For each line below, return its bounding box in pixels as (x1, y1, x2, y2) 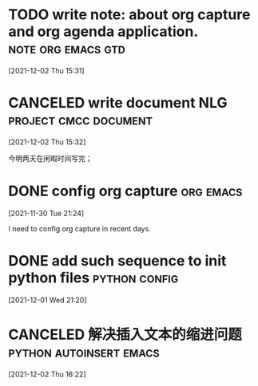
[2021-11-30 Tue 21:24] (8, 208, 85, 218)
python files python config (8, 269, 179, 286)
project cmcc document (8, 111, 153, 129)
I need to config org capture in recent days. (8, 223, 152, 233)
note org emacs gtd (8, 40, 125, 57)
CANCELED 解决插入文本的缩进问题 (8, 325, 242, 344)
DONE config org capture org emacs (8, 182, 243, 200)
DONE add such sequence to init (8, 252, 227, 270)
